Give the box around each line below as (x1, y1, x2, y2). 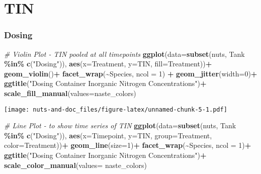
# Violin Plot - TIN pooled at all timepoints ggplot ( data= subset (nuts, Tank (4, 48, 245, 59)
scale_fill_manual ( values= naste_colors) (4, 88, 136, 98)
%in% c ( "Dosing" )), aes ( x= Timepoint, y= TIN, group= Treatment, (4, 130, 212, 140)
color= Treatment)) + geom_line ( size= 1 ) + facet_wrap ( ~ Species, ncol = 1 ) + (4, 140, 251, 150)
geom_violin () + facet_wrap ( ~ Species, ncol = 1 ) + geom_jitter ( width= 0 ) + (4, 68, 257, 78)
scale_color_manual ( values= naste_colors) (4, 159, 147, 170)
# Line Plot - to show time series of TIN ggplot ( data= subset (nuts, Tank (4, 120, 236, 131)
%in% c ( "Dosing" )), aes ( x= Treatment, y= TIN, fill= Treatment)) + (4, 58, 212, 69)
